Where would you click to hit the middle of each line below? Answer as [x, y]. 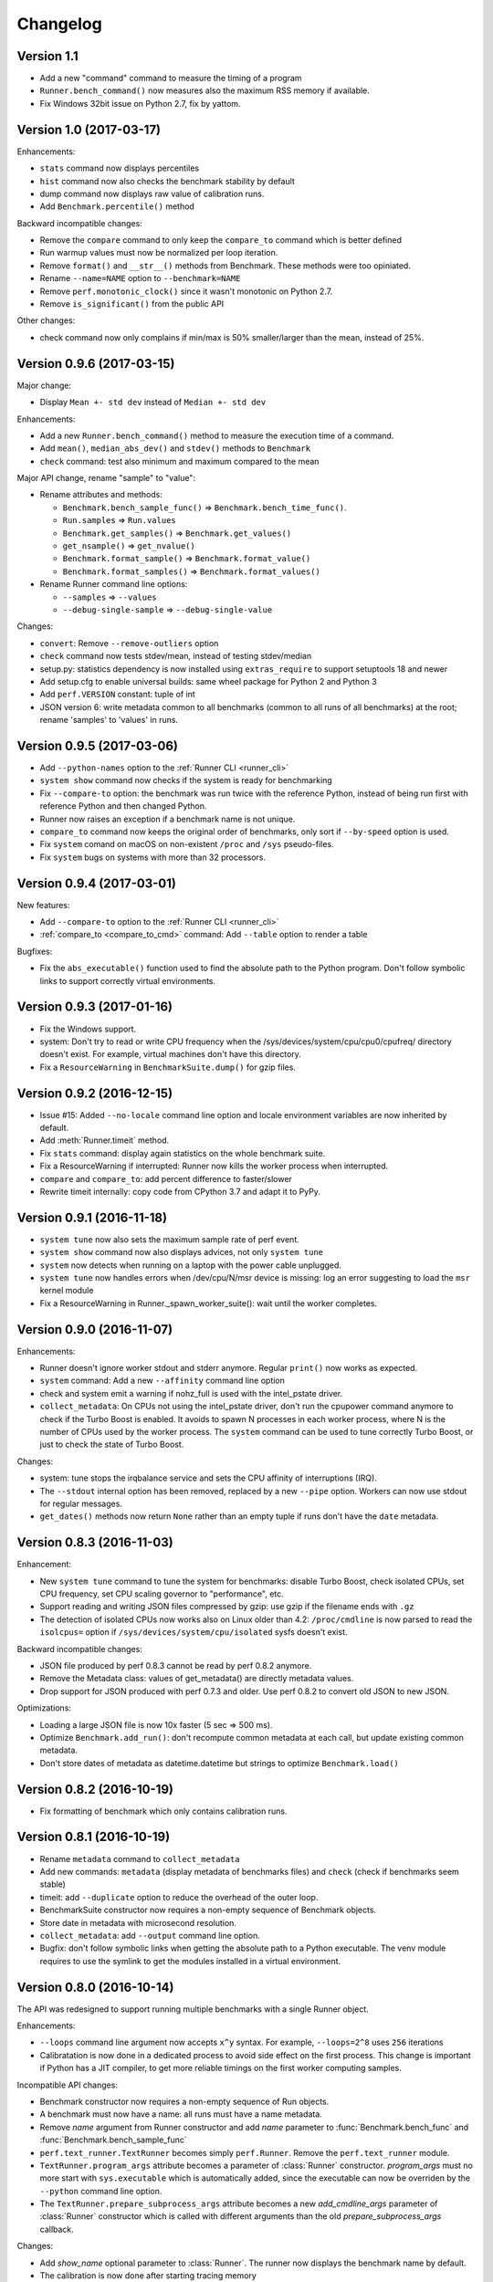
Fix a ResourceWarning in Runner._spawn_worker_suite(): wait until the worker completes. [209, 1303]
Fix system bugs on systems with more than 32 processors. [153, 857]
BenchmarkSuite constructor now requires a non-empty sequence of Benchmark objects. [208, 1910]
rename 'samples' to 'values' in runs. [109, 720]
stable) [52, 1884]
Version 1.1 [48, 56]
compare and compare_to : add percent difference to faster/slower [166, 1178]
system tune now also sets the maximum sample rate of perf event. [170, 1239]
